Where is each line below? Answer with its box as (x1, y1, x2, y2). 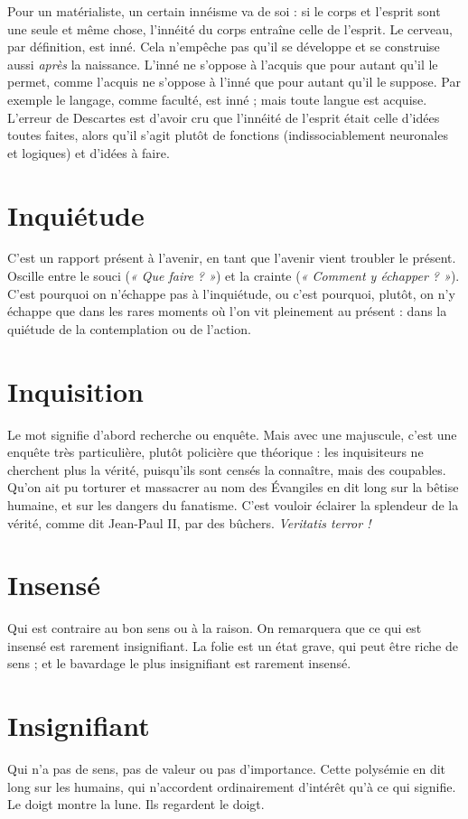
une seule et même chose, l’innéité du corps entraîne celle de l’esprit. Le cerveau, (7, 19, 453, 38)
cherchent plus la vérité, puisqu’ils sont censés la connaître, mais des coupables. (7, 460, 446, 479)
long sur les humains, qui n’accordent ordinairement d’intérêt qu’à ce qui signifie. (7, 777, 456, 796)
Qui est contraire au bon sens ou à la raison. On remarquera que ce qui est (7, 619, 422, 638)
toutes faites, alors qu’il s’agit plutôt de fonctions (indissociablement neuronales (7, 126, 448, 144)
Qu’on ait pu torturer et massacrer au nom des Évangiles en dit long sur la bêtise (7, 478, 459, 497)
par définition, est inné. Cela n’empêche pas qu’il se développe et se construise (7, 37, 440, 56)
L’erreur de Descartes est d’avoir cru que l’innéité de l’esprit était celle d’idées (7, 107, 440, 126)
